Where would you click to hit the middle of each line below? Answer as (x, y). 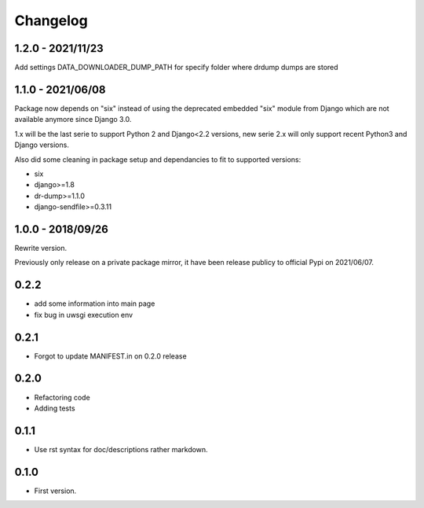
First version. (55, 491)
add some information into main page (95, 304)
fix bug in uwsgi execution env (84, 315)
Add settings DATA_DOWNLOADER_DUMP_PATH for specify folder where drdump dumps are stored (176, 68)
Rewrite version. (41, 248)
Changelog (51, 20)
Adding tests (55, 408)
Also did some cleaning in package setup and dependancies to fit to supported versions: (158, 159)
